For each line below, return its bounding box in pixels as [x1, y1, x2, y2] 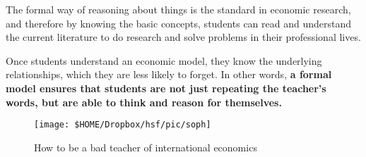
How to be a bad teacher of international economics [34, 139, 257, 154]
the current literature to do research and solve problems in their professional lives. [6, 30, 361, 44]
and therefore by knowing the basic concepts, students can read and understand [6, 15, 352, 30]
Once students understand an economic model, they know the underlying [6, 53, 322, 68]
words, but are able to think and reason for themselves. [6, 94, 282, 109]
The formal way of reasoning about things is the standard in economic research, [6, 2, 351, 16]
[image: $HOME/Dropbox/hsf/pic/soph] [34, 120, 211, 130]
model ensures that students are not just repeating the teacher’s [6, 80, 326, 95]
